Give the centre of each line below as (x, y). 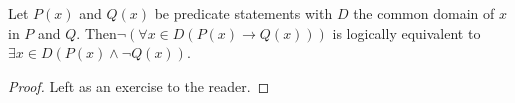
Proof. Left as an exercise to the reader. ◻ (139, 85)
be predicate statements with (243, 13)
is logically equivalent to (406, 32)
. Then (96, 32)
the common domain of (424, 13)
